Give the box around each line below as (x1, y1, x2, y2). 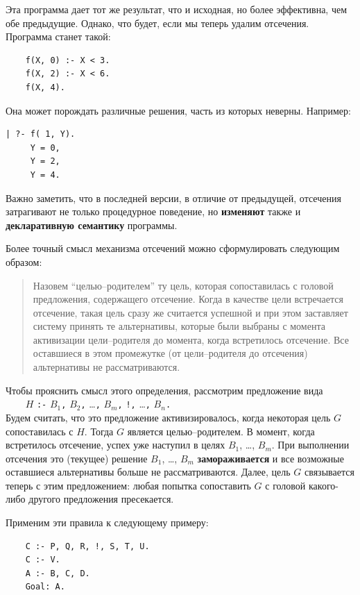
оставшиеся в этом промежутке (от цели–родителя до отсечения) (33, 346, 308, 360)
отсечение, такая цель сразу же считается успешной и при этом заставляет (33, 305, 348, 319)
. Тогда (84, 424, 114, 438)
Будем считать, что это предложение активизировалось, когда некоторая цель (6, 410, 331, 424)
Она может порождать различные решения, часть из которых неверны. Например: (6, 103, 351, 117)
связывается (305, 464, 354, 479)
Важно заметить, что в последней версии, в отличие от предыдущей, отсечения (6, 190, 341, 205)
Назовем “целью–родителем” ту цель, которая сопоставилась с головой (33, 278, 334, 292)
